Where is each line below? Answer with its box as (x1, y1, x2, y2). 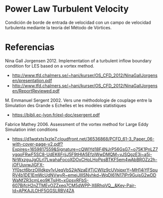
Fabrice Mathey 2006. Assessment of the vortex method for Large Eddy (5, 121, 149, 127)
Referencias (5, 42, 55, 53)
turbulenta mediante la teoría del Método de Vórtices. (5, 24, 112, 30)
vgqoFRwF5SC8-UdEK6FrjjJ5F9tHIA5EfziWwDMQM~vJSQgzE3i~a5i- (12, 151, 152, 157)
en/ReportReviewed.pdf (12, 88, 60, 93)
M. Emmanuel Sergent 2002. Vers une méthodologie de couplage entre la (5, 97, 152, 103)
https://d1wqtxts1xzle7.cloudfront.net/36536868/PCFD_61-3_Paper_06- (12, 136, 155, 142)
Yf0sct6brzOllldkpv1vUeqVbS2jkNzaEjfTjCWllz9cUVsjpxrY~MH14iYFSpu (12, 167, 158, 173)
